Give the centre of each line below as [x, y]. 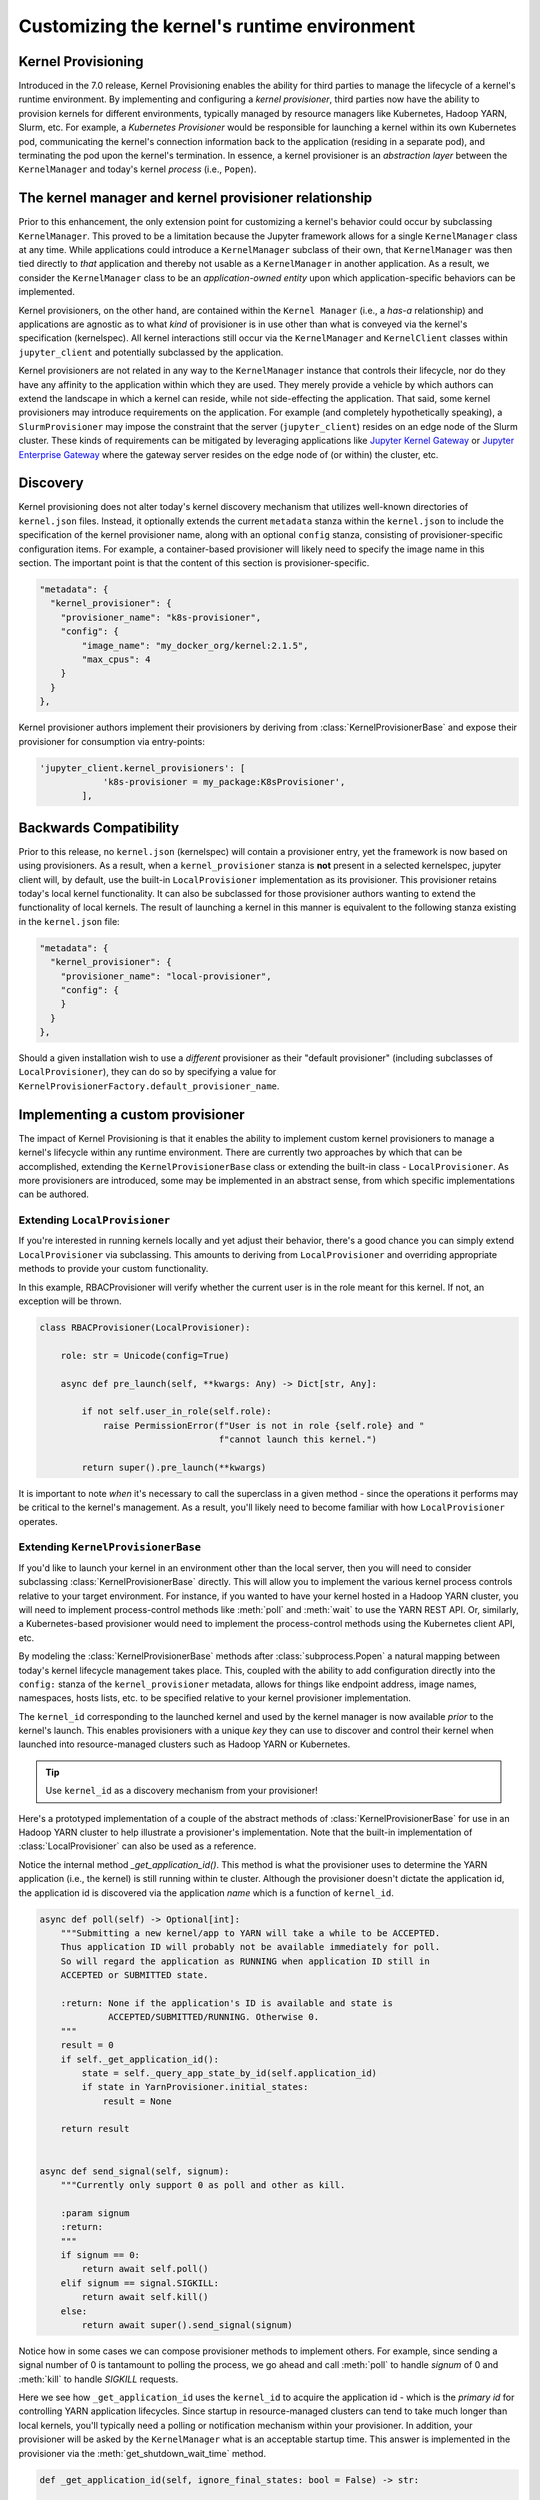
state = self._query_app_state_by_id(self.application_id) [229, 2073]
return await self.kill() [145, 2297]
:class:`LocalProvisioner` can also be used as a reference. [137, 1846]
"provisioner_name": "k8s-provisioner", [161, 617]
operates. [38, 1521]
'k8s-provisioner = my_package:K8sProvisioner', [224, 781]
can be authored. [54, 1194]
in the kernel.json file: [69, 921]
